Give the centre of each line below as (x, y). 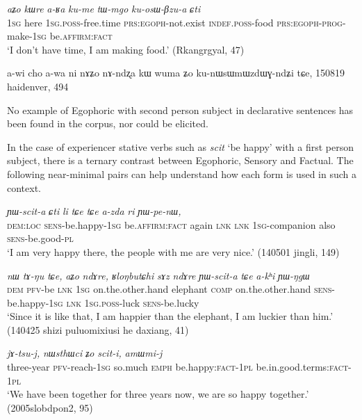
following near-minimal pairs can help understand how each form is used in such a (182, 173)
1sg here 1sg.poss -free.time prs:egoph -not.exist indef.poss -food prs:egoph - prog (175, 22)
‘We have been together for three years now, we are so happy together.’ (158, 394)
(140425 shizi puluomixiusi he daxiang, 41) (98, 329)
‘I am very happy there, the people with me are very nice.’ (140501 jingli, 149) (173, 251)
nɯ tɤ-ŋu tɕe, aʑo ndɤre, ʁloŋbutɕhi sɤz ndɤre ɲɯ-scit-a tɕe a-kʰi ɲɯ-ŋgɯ (158, 275)
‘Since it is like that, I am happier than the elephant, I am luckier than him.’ (170, 316)
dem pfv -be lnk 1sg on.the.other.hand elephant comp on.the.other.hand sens (170, 289)
